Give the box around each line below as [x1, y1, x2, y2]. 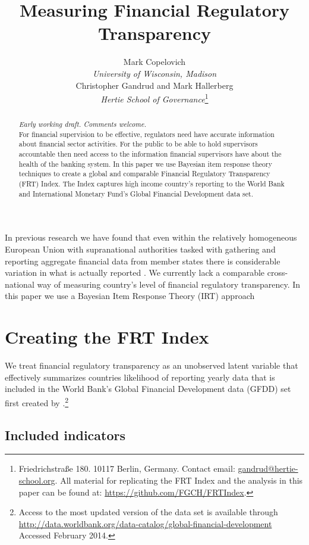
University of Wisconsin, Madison [92, 67, 217, 79]
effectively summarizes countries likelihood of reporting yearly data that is [5, 370, 275, 383]
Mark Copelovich [123, 55, 186, 68]
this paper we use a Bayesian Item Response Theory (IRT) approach [5, 289, 255, 302]
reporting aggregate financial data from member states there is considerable [5, 254, 280, 267]
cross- [267, 266, 288, 279]
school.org [18, 474, 55, 486]
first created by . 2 [5, 394, 69, 409]
